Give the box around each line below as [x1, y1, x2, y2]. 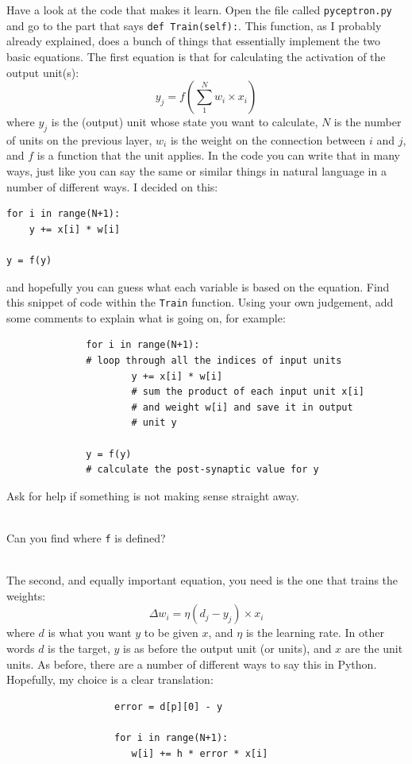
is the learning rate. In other [245, 624, 384, 641]
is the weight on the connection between [170, 131, 366, 148]
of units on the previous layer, [6, 131, 152, 148]
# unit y [131, 417, 177, 429]
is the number [333, 114, 402, 130]
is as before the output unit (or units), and [122, 640, 332, 657]
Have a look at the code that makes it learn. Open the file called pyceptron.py [6, 2, 392, 17]
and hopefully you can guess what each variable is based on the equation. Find [6, 278, 390, 295]
